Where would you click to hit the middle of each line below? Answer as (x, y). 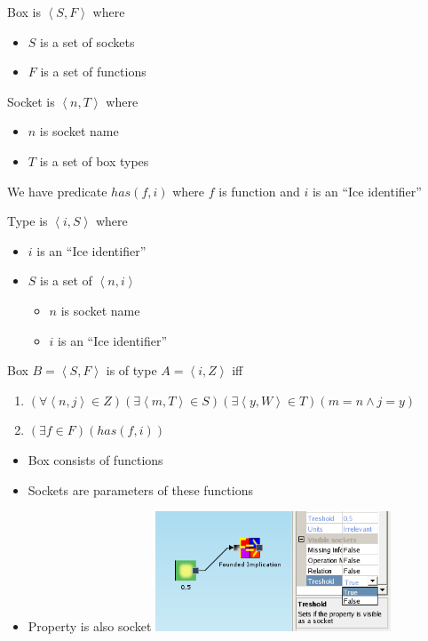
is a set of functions (93, 72)
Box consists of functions (95, 459)
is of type (131, 370)
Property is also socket (90, 625)
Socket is (31, 101)
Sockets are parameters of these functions (140, 489)
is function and (259, 191)
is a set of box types (94, 160)
